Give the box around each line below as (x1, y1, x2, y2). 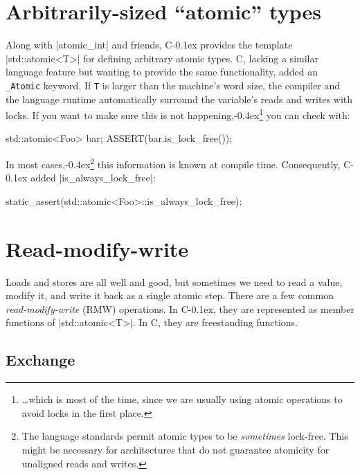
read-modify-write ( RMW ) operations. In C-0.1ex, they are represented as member (6, 301, 354, 316)
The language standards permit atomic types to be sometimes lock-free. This (21, 429, 348, 443)
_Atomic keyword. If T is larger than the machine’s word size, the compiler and (6, 78, 341, 92)
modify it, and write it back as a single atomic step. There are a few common (6, 288, 334, 303)
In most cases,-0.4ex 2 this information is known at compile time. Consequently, (6, 155, 341, 171)
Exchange (6, 349, 75, 370)
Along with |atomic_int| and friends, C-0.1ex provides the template (6, 37, 293, 52)
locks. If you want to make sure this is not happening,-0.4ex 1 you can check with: (6, 106, 350, 122)
